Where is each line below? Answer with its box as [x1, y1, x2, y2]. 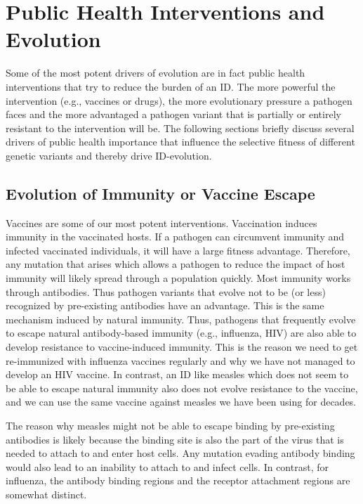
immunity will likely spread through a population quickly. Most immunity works [6, 271, 351, 285]
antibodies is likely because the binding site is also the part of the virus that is [6, 432, 344, 446]
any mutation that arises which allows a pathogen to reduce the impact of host [6, 257, 345, 271]
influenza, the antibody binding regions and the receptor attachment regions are [6, 473, 350, 488]
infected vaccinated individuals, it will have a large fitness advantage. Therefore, [6, 243, 350, 257]
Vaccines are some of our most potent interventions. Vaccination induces [6, 215, 317, 230]
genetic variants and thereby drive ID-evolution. [6, 148, 212, 162]
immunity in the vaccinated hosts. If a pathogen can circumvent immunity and [6, 229, 345, 244]
